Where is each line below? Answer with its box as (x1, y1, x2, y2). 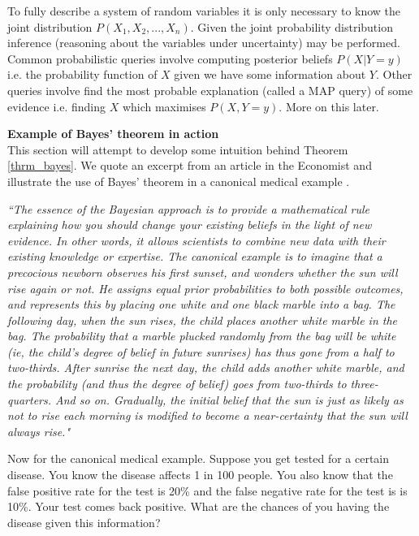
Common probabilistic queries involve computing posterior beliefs (7, 50, 333, 67)
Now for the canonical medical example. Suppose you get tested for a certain (7, 450, 390, 467)
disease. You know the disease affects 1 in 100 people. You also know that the (7, 466, 393, 483)
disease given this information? (7, 513, 161, 530)
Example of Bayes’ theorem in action (7, 125, 219, 142)
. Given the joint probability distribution (190, 18, 393, 35)
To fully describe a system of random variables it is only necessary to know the (7, 2, 401, 19)
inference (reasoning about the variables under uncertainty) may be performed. (7, 34, 400, 51)
